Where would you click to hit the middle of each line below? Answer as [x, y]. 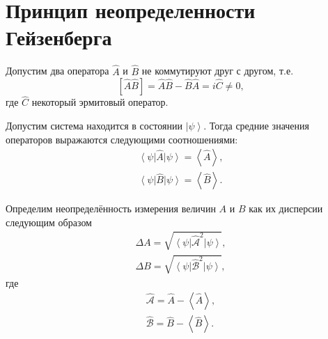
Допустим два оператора [57, 71]
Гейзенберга [59, 37]
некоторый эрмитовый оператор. [100, 102]
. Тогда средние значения [256, 125]
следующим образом [49, 222]
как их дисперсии [286, 208]
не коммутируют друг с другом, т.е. [218, 71]
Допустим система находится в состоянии [94, 125]
